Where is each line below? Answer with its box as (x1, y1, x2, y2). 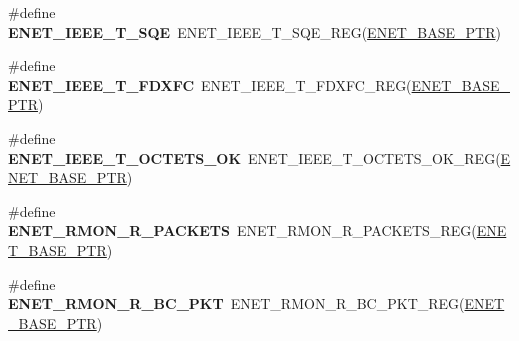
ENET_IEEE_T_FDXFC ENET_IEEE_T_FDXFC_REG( (8, 74, 412, 95)
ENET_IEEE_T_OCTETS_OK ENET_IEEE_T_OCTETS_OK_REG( (8, 147, 501, 168)
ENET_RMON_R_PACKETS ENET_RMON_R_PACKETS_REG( (8, 220, 477, 241)
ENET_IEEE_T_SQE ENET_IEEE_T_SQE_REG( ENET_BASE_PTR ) (8, 21, 501, 42)
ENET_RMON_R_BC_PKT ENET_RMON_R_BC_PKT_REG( (8, 293, 465, 314)
